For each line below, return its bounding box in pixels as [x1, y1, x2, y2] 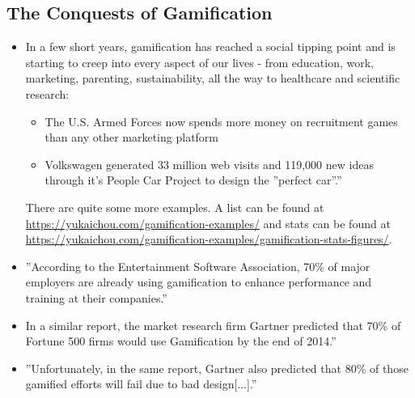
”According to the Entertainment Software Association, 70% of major [25, 257, 371, 274]
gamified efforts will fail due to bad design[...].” [25, 375, 257, 392]
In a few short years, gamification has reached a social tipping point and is [25, 38, 396, 55]
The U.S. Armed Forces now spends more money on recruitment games [44, 112, 398, 129]
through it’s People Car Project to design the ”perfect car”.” [44, 171, 342, 188]
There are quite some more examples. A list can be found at [25, 198, 324, 215]
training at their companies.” [25, 289, 167, 306]
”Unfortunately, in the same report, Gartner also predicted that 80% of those [25, 359, 409, 376]
